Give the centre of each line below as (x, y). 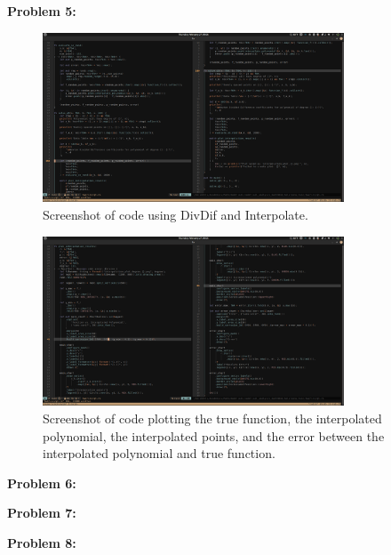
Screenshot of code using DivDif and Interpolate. (176, 214)
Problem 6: (42, 483)
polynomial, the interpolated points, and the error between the (214, 435)
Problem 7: (42, 513)
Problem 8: (42, 542)
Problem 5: (42, 11)
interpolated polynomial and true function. (159, 453)
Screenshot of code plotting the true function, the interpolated (212, 418)
